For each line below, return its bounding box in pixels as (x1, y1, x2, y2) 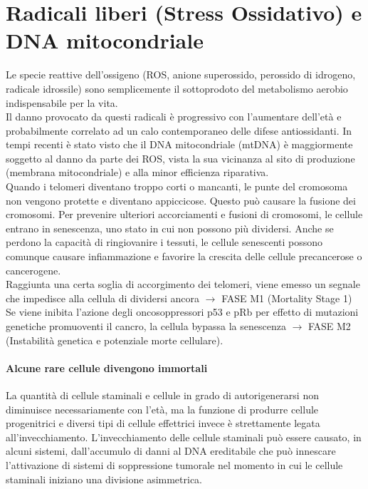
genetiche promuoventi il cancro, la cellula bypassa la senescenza (6, 319, 286, 333)
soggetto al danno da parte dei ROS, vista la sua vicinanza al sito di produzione (6, 150, 355, 165)
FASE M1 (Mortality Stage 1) (221, 290, 352, 305)
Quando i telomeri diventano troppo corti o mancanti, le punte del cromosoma (6, 179, 348, 194)
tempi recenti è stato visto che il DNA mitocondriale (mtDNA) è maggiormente (6, 137, 353, 152)
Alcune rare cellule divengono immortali (6, 360, 208, 375)
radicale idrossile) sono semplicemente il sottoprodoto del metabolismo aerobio (6, 81, 348, 96)
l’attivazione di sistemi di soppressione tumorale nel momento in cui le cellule (6, 457, 343, 472)
